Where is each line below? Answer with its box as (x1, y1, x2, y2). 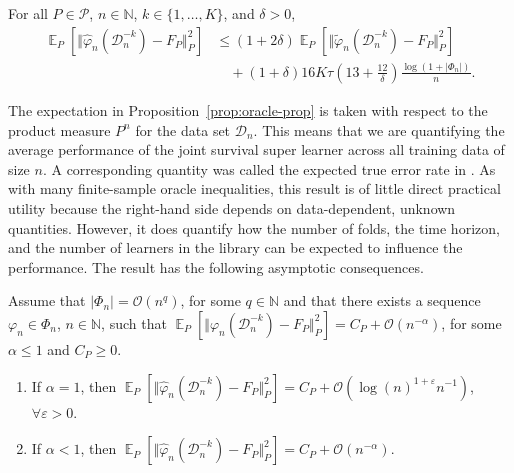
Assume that (8, 290, 86, 311)
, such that (101, 312, 167, 333)
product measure (8, 119, 111, 140)
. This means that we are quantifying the (253, 119, 505, 140)
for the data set (135, 119, 231, 140)
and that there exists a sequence (283, 290, 481, 311)
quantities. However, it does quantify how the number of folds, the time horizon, (8, 217, 500, 238)
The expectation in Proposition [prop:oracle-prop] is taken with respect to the (8, 99, 488, 120)
